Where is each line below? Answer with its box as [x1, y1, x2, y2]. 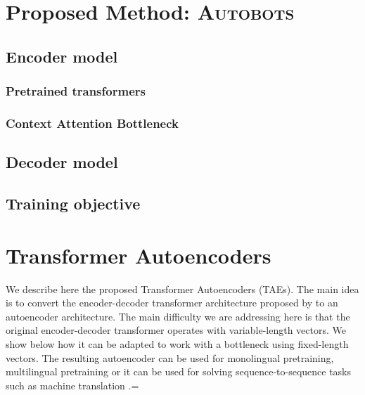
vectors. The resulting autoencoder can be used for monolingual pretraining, [6, 350, 334, 365]
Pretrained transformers [6, 82, 146, 100]
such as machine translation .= [6, 377, 139, 392]
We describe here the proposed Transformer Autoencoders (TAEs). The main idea [6, 281, 359, 296]
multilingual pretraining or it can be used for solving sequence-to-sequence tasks [6, 364, 352, 379]
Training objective [6, 193, 141, 214]
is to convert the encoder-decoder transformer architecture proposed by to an [6, 295, 338, 310]
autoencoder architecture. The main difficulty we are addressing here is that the [6, 309, 350, 323]
